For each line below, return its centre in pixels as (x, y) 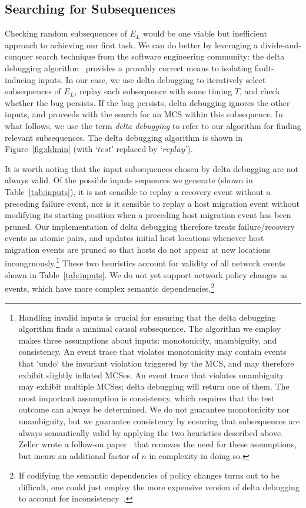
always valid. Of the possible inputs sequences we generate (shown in (129, 180)
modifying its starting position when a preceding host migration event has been (148, 215)
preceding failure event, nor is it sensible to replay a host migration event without (152, 203)
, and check (260, 91)
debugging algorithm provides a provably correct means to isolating (129, 67)
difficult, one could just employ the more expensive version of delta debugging (159, 486)
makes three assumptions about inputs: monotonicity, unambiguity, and (148, 340)
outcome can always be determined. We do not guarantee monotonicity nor (154, 409)
